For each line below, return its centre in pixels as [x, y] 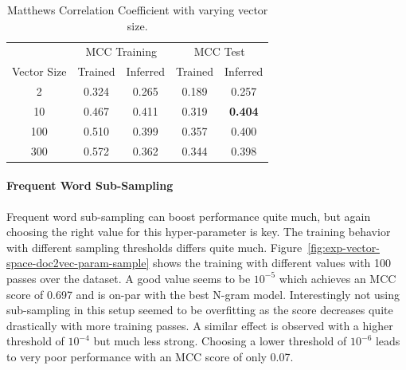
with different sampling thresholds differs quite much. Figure [154, 247]
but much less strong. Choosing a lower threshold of [220, 341]
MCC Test [219, 51]
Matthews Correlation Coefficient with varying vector [138, 10]
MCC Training [121, 51]
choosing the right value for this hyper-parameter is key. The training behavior [199, 232]
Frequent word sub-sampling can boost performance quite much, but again [189, 216]
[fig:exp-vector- [344, 247]
